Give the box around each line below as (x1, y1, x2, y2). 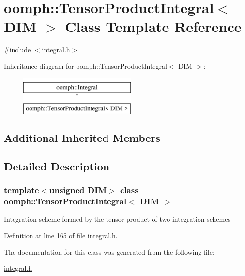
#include (4, 45, 31, 55)
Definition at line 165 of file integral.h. (4, 230, 118, 240)
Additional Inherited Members (4, 130, 160, 145)
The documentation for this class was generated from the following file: (4, 246, 214, 257)
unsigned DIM (49, 184, 107, 196)
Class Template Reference (65, 16, 242, 36)
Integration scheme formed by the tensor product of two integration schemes (4, 214, 230, 224)
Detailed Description (4, 158, 110, 173)
